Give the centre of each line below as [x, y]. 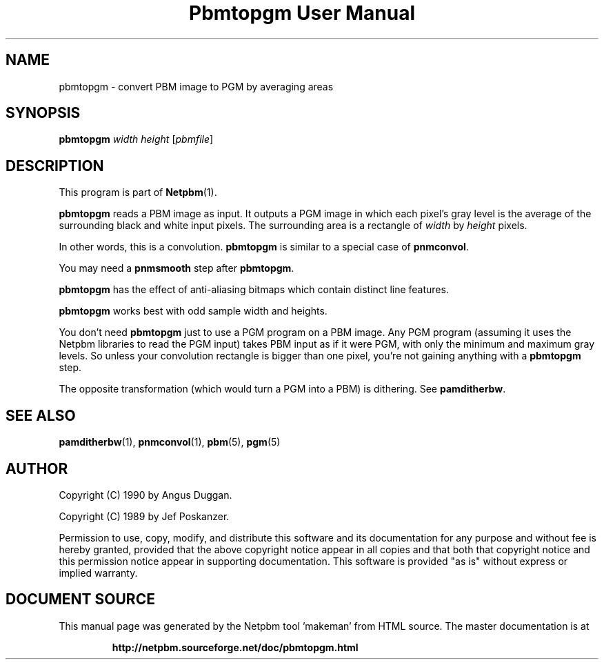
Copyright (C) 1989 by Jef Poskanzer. [144, 516]
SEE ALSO [41, 415]
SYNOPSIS [43, 113]
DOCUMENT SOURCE [80, 599]
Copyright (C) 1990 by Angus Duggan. [145, 495]
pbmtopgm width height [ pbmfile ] [136, 139]
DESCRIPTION [55, 166]
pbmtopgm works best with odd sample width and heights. [193, 311]
